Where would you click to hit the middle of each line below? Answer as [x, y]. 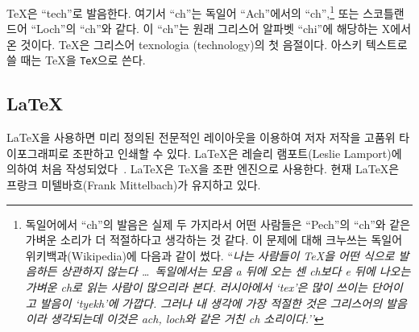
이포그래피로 [38, 153]
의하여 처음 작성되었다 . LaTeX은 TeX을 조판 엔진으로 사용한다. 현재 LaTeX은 [203, 169]
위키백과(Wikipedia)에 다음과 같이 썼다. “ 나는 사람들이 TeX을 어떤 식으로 [210, 255]
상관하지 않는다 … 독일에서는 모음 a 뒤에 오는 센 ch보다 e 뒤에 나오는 [236, 271]
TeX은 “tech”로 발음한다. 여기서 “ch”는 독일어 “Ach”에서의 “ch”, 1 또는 [183, 12]
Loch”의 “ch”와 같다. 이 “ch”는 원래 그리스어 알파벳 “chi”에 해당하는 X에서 [224, 29]
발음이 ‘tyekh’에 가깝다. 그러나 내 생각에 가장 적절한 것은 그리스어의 [211, 303]
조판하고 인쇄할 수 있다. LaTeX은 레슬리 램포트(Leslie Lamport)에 [237, 153]
